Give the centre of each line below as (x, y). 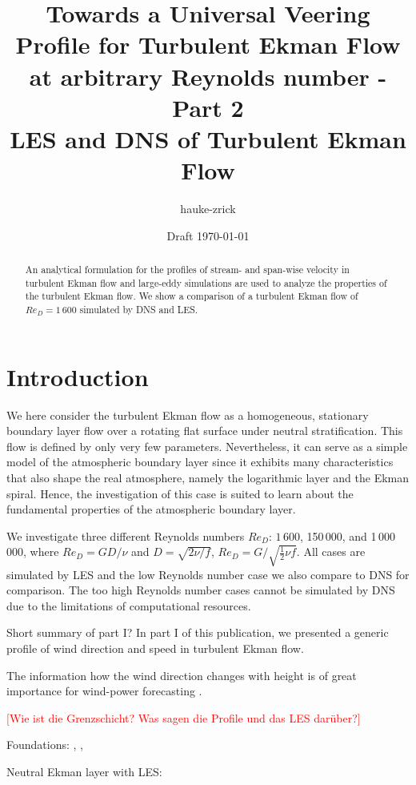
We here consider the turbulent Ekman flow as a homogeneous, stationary (188, 415)
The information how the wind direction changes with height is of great (182, 675)
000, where (33, 552)
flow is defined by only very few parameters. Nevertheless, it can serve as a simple (207, 446)
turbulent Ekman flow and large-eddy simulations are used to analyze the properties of (206, 282)
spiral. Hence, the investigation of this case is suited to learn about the (180, 493)
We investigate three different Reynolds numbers (126, 535)
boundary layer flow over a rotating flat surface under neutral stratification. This (205, 431)
